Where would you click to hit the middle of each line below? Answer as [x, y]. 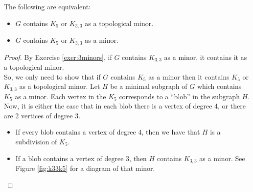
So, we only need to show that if [52, 76]
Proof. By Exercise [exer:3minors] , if [58, 57]
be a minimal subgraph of [149, 86]
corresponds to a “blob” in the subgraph [179, 96]
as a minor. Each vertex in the [60, 96]
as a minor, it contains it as [206, 57]
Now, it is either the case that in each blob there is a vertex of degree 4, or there [125, 106]
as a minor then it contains [189, 76]
